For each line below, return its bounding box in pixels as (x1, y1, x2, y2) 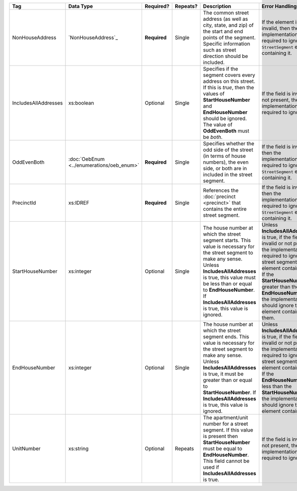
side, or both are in (203, 165, 247, 172)
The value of (203, 122, 233, 128)
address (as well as (203, 15, 248, 22)
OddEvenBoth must (203, 127, 249, 134)
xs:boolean (68, 100, 94, 106)
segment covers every (203, 72, 255, 78)
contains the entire (203, 206, 247, 212)
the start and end (203, 28, 244, 35)
